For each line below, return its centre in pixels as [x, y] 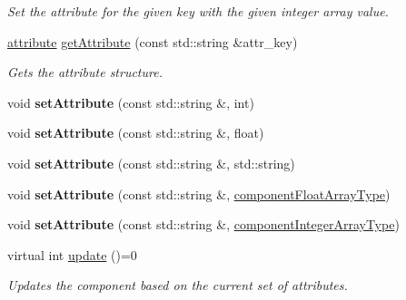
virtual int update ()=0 [72, 254]
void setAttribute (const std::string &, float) [136, 133]
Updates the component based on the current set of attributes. [178, 285]
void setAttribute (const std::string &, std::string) [151, 163]
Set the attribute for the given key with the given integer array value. [198, 11]
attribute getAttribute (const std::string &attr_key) [153, 41]
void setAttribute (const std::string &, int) [131, 102]
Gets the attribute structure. [85, 72]
